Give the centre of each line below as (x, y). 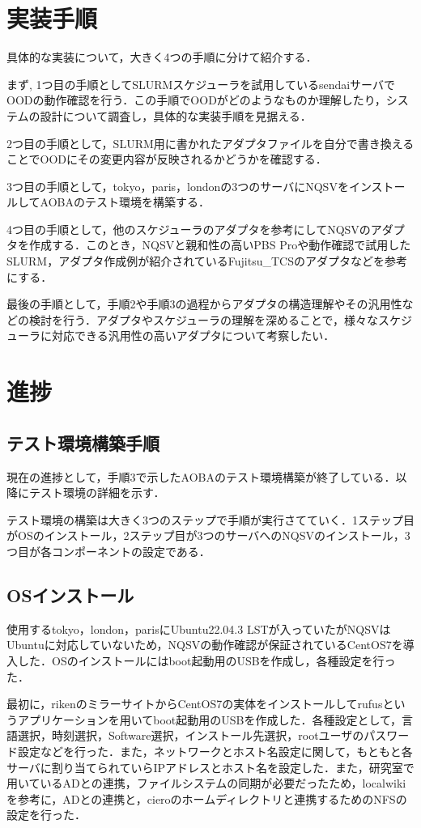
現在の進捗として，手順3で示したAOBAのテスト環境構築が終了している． (201, 476)
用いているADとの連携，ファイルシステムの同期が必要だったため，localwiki (206, 783)
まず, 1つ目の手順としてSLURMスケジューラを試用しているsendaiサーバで (201, 84)
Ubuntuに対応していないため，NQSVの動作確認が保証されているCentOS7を (205, 645)
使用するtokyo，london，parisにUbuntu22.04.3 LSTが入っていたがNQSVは (199, 628)
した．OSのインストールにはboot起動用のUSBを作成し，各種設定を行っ (206, 660)
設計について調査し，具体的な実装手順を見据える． (176, 115)
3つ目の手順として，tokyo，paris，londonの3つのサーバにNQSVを (178, 186)
